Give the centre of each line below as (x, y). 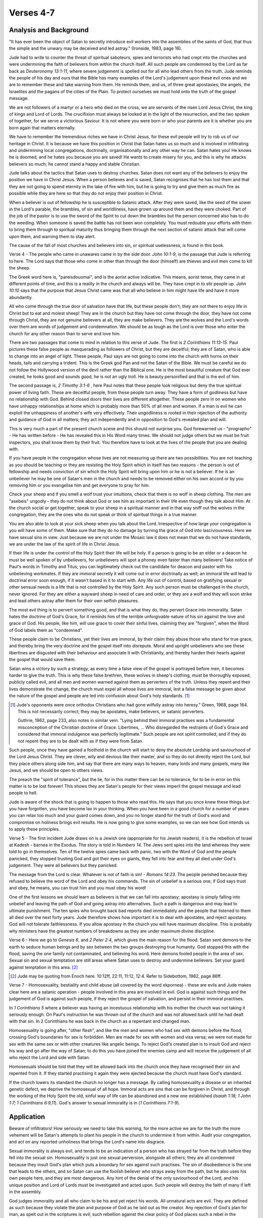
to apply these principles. (35, 829)
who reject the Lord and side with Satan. (49, 1058)
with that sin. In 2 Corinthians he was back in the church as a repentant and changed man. (100, 1021)
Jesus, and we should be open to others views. (56, 770)
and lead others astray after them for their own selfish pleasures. (74, 601)
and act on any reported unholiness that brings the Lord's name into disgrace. (87, 1142)
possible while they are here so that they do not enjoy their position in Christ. (86, 193)
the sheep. (20, 268)
